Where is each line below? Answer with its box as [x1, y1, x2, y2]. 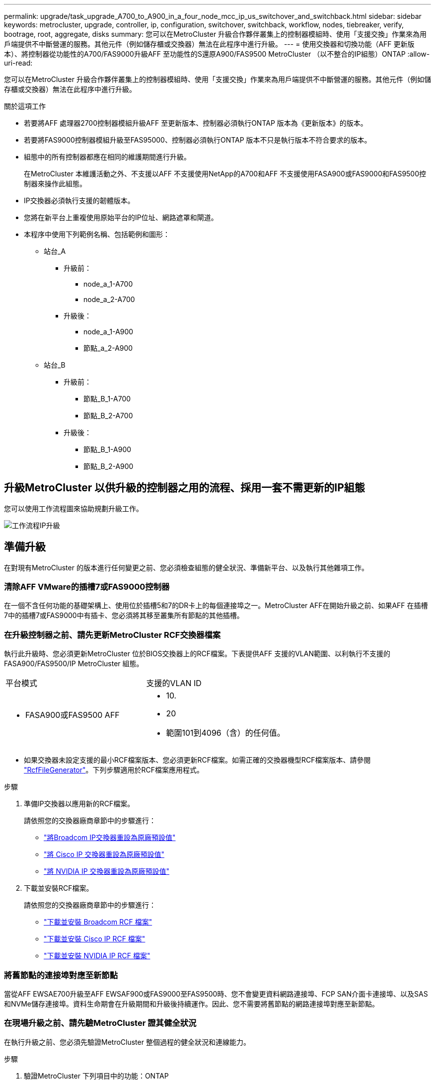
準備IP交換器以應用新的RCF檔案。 [24, 799, 135, 808]
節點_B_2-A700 [83, 411, 133, 420]
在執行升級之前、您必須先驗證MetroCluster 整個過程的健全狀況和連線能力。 [4, 1037, 250, 1046]
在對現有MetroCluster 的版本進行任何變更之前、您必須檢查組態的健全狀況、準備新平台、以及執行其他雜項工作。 [4, 563, 368, 572]
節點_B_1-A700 [83, 394, 131, 403]
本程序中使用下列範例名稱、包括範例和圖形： [24, 230, 170, 238]
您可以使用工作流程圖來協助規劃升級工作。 [4, 504, 143, 513]
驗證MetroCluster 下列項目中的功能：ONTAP [24, 1071, 169, 1080]
